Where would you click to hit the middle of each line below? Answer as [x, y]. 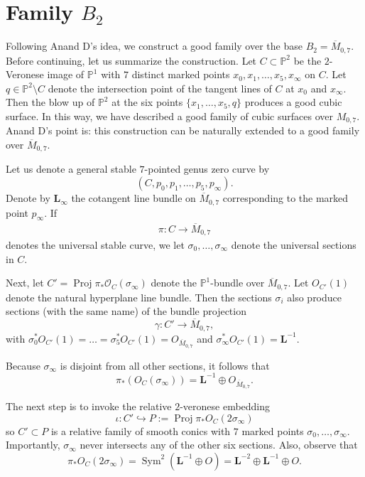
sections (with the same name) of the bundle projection [126, 311]
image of [66, 74]
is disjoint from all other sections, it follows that [165, 365]
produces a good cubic [293, 102]
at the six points [147, 102]
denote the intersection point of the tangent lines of [160, 88]
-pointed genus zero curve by [207, 169]
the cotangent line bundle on [134, 198]
